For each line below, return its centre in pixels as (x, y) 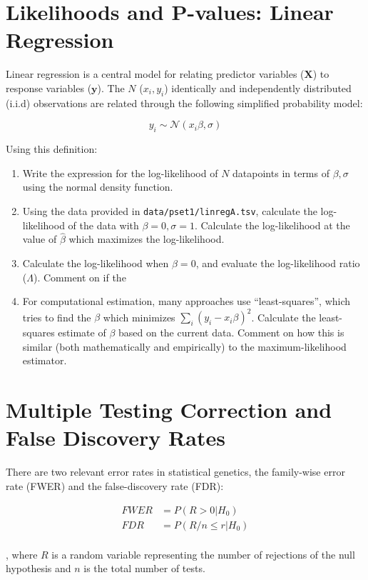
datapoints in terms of (281, 172)
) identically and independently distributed (258, 87)
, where (22, 554)
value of (40, 239)
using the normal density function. (98, 187)
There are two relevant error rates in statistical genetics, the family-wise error (175, 472)
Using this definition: (52, 149)
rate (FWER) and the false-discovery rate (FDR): (115, 485)
